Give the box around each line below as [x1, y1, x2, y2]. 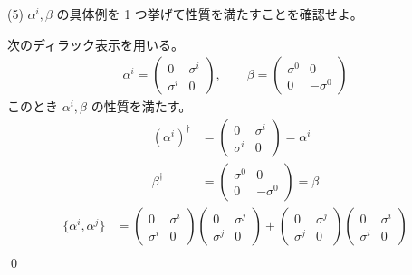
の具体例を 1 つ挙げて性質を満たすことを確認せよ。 [56, 5, 363, 23]
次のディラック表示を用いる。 [7, 34, 185, 53]
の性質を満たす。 [91, 97, 192, 116]
